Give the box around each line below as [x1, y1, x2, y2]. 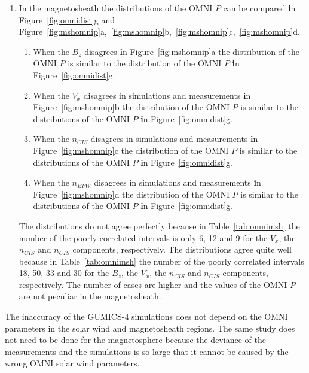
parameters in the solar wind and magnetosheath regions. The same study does [5, 322, 295, 334]
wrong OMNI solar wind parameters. [5, 357, 140, 369]
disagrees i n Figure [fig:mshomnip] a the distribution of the [84, 45, 300, 57]
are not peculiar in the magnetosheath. [19, 290, 161, 302]
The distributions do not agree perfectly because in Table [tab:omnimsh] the [19, 219, 300, 232]
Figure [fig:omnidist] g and [19, 13, 115, 26]
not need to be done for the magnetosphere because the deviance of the [5, 333, 266, 346]
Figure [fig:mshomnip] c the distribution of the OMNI [33, 144, 229, 156]
